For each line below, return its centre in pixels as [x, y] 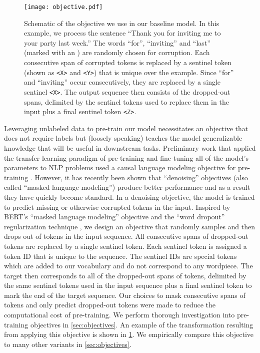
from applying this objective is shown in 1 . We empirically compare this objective [129, 334]
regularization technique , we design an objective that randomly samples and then [130, 226]
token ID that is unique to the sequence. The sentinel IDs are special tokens [120, 256]
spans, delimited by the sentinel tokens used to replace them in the [126, 101]
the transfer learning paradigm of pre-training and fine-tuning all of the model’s [126, 157]
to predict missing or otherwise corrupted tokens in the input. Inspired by [117, 207]
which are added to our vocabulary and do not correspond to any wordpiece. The [128, 266]
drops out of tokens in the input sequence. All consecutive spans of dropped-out [126, 236]
